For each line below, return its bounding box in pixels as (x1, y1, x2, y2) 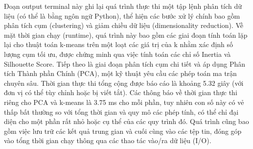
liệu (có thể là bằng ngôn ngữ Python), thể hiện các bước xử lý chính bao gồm (4, 10, 240, 21)
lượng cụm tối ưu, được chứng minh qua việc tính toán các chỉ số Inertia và (4, 49, 231, 59)
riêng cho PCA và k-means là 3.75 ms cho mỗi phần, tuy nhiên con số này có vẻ (4, 97, 244, 107)
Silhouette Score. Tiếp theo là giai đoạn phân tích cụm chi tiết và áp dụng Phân (4, 58, 245, 69)
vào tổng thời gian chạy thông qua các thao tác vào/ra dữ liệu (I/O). (4, 135, 211, 146)
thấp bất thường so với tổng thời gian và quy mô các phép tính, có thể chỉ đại (4, 106, 239, 117)
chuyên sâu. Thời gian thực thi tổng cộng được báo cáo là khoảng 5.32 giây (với (4, 77, 244, 88)
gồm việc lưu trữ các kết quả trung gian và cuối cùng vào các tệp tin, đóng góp (4, 125, 242, 136)
